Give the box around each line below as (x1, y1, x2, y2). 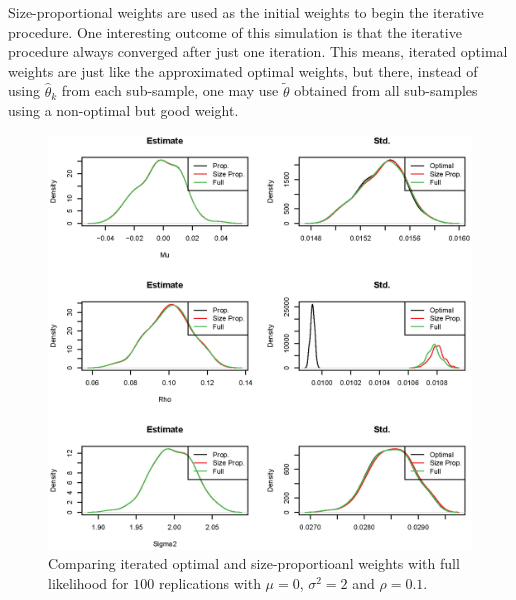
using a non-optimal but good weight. (8, 100, 239, 121)
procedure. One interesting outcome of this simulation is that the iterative (8, 21, 462, 42)
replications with (158, 572, 261, 593)
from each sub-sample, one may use (61, 80, 279, 101)
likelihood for (48, 572, 129, 593)
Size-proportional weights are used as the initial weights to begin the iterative (8, 2, 484, 22)
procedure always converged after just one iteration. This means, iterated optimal (8, 41, 508, 62)
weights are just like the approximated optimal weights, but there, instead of (8, 60, 478, 81)
